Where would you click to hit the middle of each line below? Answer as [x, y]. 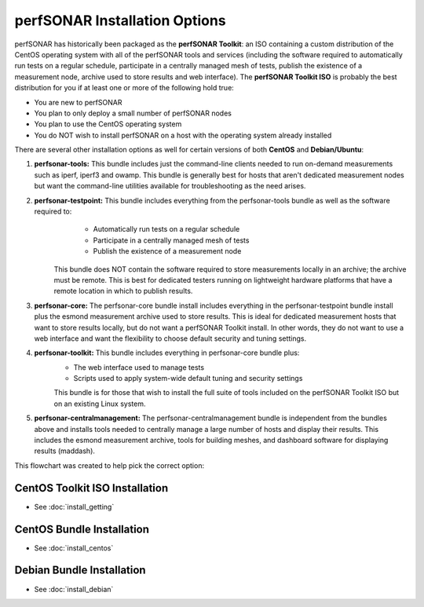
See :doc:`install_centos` [74, 548]
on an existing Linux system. [100, 404]
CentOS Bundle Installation [82, 529]
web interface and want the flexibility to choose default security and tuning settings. [170, 338]
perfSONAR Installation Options [121, 20]
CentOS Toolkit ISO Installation [91, 488]
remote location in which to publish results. [123, 291]
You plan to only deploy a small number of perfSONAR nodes [133, 113]
